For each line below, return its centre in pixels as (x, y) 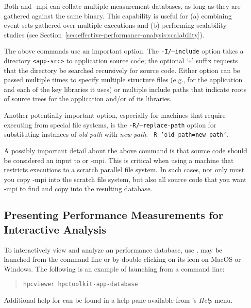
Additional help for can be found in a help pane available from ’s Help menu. (118, 299)
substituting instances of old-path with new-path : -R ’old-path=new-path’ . (116, 134)
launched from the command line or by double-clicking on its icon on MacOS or (123, 259)
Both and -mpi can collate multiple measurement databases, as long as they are (122, 6)
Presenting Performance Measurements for (114, 215)
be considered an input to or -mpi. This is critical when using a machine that (119, 160)
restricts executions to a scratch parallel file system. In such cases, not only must (124, 170)
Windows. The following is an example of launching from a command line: (114, 268)
